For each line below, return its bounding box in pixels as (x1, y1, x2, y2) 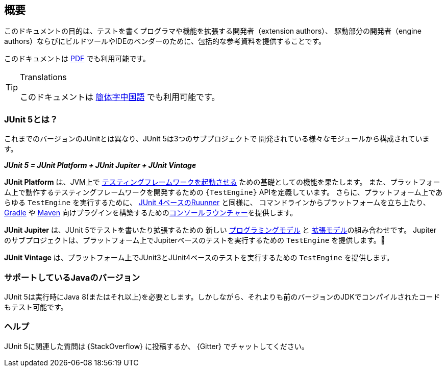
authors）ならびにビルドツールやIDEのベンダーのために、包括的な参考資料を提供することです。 (4, 37, 326, 46)
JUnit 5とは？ (4, 114, 58, 125)
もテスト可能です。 (4, 302, 68, 311)
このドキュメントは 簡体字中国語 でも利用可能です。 (20, 92, 220, 103)
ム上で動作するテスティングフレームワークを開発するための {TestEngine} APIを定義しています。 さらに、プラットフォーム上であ (4, 188, 443, 197)
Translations (20, 72, 67, 83)
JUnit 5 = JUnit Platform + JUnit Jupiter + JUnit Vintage (4, 161, 196, 170)
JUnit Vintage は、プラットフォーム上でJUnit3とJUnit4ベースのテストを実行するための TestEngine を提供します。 (4, 253, 394, 262)
